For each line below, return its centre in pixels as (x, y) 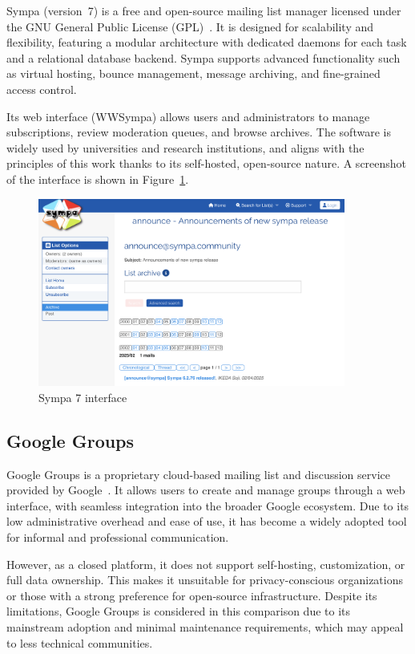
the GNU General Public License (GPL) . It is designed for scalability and (190, 26)
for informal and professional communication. (118, 536)
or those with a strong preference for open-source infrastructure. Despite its (192, 595)
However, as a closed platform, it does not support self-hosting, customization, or (206, 564)
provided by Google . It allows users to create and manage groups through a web (206, 490)
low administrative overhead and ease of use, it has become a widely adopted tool (207, 521)
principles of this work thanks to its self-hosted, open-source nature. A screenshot (207, 163)
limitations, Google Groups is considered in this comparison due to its (179, 611)
